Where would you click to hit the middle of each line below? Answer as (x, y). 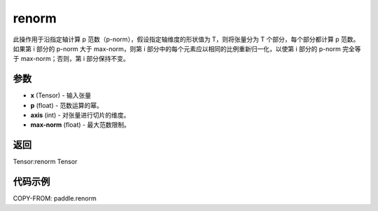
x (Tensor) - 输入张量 (61, 95)
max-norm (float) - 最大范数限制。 (80, 125)
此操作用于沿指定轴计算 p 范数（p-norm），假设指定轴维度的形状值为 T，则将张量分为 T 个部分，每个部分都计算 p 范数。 (186, 39)
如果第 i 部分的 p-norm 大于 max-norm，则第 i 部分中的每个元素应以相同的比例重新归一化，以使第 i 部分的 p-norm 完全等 (187, 48)
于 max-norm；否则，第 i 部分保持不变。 (71, 59)
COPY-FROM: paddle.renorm (55, 198)
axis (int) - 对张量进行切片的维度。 (80, 115)
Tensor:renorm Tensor (45, 162)
